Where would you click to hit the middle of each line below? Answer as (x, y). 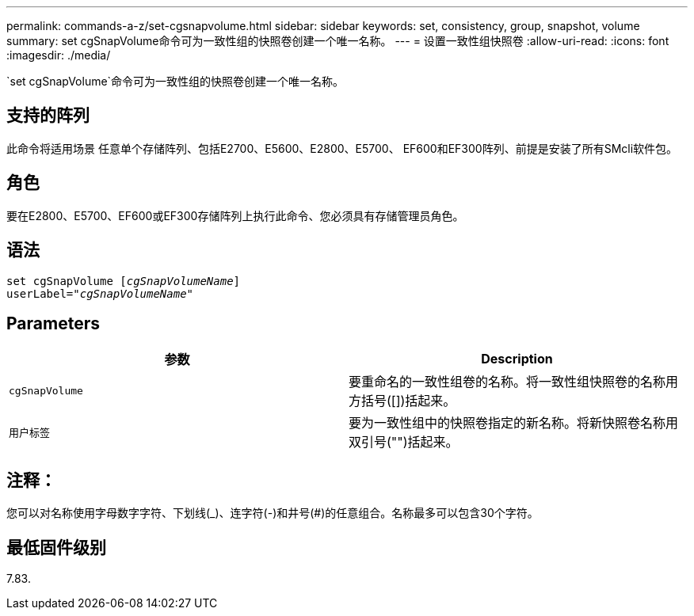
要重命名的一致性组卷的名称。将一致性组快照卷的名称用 (514, 382)
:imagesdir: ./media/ (59, 55)
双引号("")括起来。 (404, 442)
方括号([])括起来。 (402, 401)
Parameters (53, 323)
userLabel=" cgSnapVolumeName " (100, 293)
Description (517, 359)
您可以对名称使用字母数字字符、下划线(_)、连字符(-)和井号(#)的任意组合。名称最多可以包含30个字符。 (273, 513)
